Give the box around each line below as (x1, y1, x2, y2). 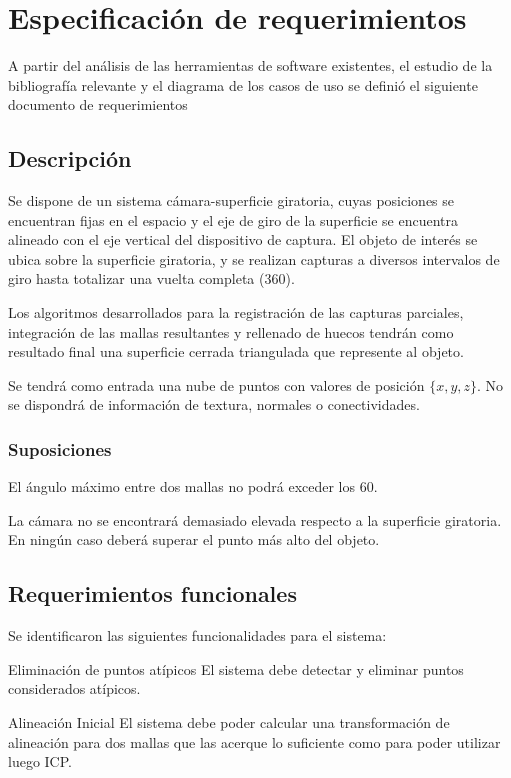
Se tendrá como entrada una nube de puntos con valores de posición (8, 374, 425, 395)
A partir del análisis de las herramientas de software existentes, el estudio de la (8, 55, 493, 76)
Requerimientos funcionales (8, 578, 297, 609)
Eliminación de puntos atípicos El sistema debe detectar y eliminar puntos (8, 658, 464, 679)
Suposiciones (8, 436, 112, 461)
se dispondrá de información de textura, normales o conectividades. (8, 394, 420, 415)
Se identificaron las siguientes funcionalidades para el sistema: (8, 625, 387, 646)
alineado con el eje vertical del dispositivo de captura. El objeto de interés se (8, 229, 478, 250)
